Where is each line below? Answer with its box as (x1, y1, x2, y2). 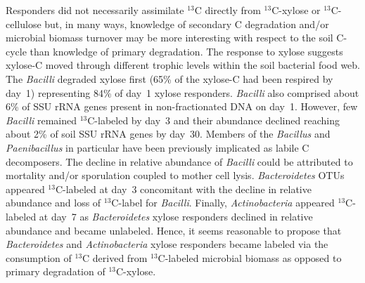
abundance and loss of (6, 195, 101, 210)
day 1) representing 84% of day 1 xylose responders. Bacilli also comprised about (6, 85, 359, 100)
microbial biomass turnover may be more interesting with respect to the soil (6, 30, 333, 45)
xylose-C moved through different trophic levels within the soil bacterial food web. (6, 58, 360, 72)
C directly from (194, 3, 261, 17)
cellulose (6, 16, 41, 31)
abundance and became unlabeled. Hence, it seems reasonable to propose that (6, 223, 342, 237)
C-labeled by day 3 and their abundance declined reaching (87, 112, 340, 127)
